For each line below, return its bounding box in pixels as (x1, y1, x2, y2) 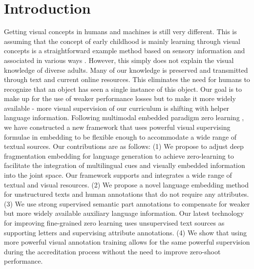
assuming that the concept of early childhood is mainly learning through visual (4, 36, 240, 46)
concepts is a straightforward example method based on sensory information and (4, 45, 245, 56)
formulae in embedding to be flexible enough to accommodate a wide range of (4, 131, 237, 142)
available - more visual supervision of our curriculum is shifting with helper (4, 103, 230, 113)
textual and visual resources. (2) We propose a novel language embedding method (4, 179, 249, 189)
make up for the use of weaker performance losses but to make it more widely (4, 93, 236, 103)
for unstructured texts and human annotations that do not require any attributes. (4, 189, 249, 199)
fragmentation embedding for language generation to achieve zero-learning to (4, 150, 234, 161)
